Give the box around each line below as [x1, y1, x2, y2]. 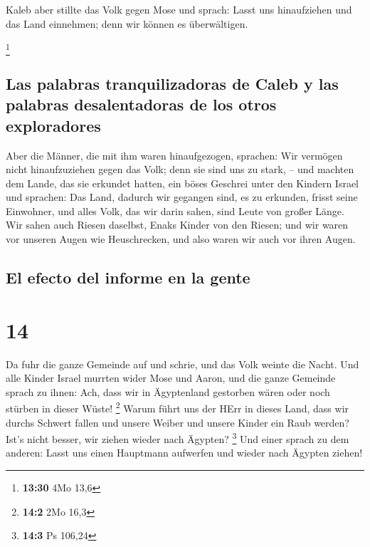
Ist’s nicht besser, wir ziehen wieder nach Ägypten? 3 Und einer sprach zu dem [6, 429, 349, 446]
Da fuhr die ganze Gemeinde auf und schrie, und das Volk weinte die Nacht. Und [6, 356, 359, 371]
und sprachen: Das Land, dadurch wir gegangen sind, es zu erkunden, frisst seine [6, 189, 358, 204]
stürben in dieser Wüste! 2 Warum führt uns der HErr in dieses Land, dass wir [6, 399, 349, 415]
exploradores [6, 114, 101, 136]
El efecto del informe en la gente [6, 266, 250, 288]
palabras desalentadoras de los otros [6, 93, 277, 115]
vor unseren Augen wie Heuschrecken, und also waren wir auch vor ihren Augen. [6, 231, 356, 246]
